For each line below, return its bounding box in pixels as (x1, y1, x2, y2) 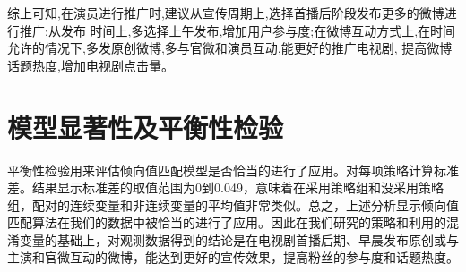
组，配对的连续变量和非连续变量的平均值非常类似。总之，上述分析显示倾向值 (7, 195, 459, 214)
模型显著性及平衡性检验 (7, 108, 284, 145)
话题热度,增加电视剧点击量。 (7, 55, 174, 74)
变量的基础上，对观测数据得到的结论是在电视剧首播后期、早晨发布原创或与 (19, 230, 459, 249)
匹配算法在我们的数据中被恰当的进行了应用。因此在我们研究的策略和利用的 (7, 213, 446, 232)
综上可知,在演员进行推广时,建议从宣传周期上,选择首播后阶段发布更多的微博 (7, 4, 444, 21)
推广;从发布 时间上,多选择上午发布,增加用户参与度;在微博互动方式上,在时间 (19, 21, 456, 39)
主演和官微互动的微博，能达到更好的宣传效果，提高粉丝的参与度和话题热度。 (7, 248, 459, 267)
